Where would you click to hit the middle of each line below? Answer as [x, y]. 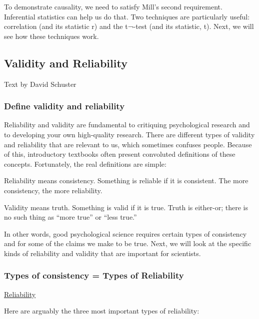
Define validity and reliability [64, 106]
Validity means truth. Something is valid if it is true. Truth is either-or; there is [126, 207]
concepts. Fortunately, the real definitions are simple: [85, 163]
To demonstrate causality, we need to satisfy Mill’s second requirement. [113, 6]
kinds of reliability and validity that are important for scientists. [102, 253]
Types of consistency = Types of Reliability [94, 275]
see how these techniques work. [51, 36]
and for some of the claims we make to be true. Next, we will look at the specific [128, 243]
